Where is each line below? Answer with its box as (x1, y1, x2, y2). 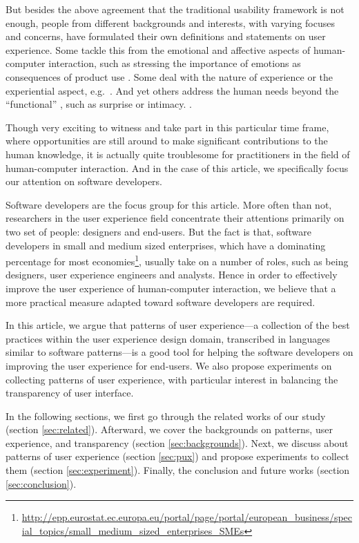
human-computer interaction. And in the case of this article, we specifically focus (6, 160, 349, 175)
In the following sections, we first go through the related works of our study (6, 408, 326, 423)
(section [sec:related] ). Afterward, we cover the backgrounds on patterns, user (6, 422, 333, 437)
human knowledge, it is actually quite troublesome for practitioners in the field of (6, 146, 350, 161)
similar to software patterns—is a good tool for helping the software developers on (6, 345, 353, 359)
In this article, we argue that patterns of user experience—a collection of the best (6, 318, 350, 332)
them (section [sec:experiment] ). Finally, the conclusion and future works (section (6, 463, 350, 477)
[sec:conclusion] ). (6, 476, 77, 490)
